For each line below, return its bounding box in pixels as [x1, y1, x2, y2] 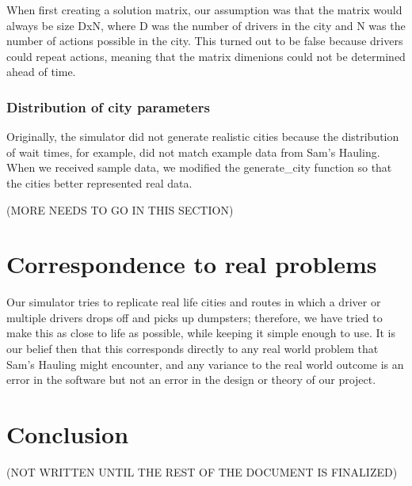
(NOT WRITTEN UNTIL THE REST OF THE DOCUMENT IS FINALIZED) [6, 463, 398, 480]
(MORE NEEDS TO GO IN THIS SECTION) [6, 201, 234, 218]
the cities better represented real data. [6, 174, 193, 191]
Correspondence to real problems [6, 248, 377, 280]
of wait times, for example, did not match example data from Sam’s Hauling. [6, 143, 380, 160]
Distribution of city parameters [6, 97, 210, 116]
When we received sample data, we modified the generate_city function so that [6, 159, 392, 176]
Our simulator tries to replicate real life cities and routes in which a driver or [6, 294, 381, 310]
